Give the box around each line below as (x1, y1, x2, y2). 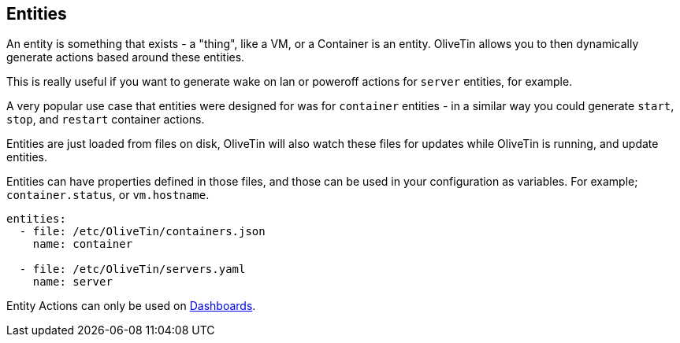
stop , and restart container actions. (6, 112, 205, 127)
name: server (32, 275, 113, 289)
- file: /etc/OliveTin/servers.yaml (19, 263, 246, 276)
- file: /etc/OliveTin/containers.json (19, 225, 266, 238)
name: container (32, 238, 133, 251)
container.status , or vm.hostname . (6, 188, 210, 202)
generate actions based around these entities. (6, 50, 245, 65)
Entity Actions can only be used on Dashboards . (6, 299, 256, 313)
